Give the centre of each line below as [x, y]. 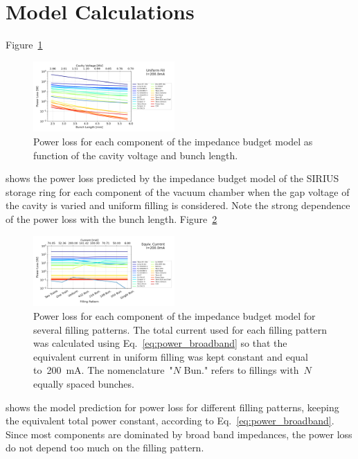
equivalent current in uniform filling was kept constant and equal [171, 356]
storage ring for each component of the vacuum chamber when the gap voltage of [178, 191]
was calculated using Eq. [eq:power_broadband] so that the [160, 343]
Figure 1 [24, 45]
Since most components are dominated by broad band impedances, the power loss [179, 434]
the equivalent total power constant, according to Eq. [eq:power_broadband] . [170, 421]
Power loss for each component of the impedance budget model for [174, 315]
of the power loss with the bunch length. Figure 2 [111, 219]
